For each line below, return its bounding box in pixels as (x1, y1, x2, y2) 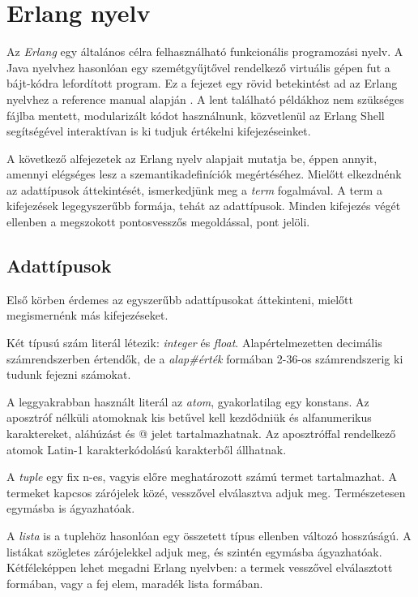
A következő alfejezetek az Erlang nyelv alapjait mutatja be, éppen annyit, (6, 149, 377, 166)
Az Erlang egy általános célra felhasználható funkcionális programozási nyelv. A (6, 43, 403, 60)
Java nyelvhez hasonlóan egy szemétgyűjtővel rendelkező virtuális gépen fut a (6, 58, 390, 75)
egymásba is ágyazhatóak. (6, 500, 135, 517)
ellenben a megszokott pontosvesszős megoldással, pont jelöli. (6, 213, 310, 230)
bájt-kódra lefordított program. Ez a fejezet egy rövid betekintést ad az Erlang (6, 75, 398, 92)
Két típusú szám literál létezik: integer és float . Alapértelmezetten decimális (6, 334, 382, 351)
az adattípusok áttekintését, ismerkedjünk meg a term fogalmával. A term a (6, 181, 382, 198)
